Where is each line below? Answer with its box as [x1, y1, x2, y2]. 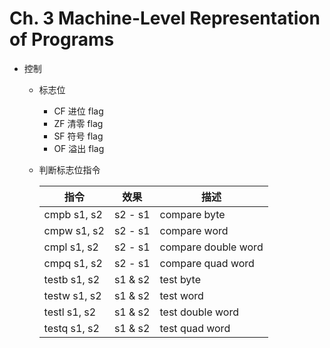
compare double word [159, 240, 264, 254]
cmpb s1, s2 [43, 207, 103, 221]
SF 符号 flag [53, 130, 104, 142]
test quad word [159, 321, 231, 335]
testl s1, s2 [43, 305, 97, 319]
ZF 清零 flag [53, 117, 104, 129]
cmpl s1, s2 [43, 240, 99, 254]
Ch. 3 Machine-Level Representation [9, 7, 321, 30]
